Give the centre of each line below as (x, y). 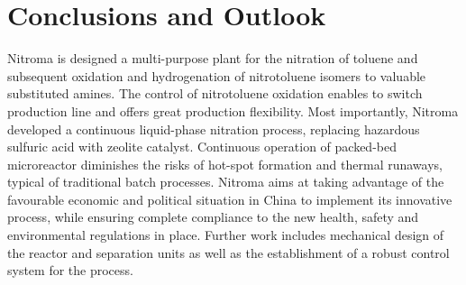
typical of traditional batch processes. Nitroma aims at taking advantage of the (226, 182)
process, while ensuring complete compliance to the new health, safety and (213, 217)
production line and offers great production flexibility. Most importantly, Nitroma (233, 110)
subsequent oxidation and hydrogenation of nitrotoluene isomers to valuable (217, 75)
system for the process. (70, 270)
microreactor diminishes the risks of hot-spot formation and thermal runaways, (225, 164)
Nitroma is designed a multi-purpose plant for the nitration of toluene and (213, 58)
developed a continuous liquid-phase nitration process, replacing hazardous (214, 129)
